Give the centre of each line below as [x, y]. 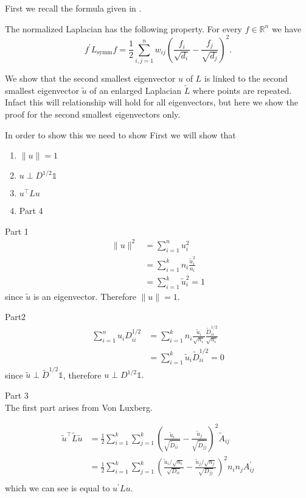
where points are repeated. [242, 90]
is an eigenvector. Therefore [85, 296]
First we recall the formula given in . [73, 8]
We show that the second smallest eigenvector [90, 78]
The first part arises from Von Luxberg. [79, 407]
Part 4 [31, 211]
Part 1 [17, 231]
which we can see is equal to [57, 488]
